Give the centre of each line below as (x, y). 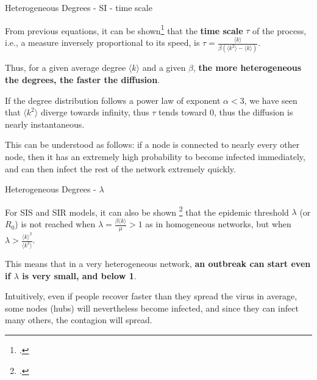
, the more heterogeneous (248, 68)
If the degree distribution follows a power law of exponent (113, 100)
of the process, (280, 30)
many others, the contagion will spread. (79, 320)
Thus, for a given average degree (66, 68)
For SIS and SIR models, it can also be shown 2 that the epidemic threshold (147, 211)
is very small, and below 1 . (79, 275)
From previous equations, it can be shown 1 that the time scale (124, 29)
